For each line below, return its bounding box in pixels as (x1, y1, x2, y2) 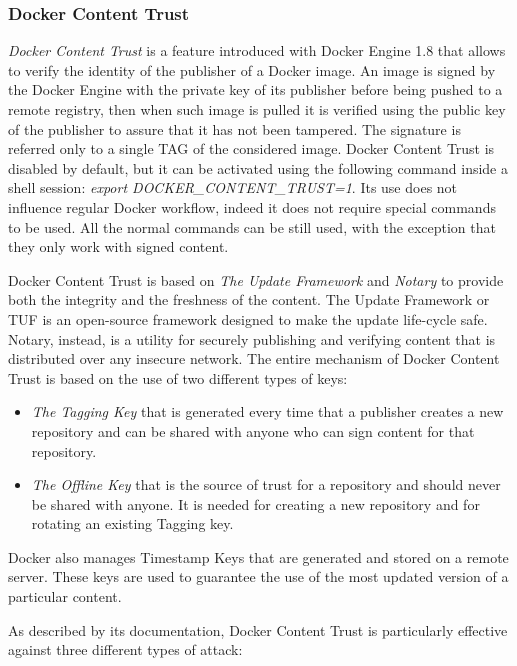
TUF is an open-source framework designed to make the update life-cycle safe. (8, 308, 488, 329)
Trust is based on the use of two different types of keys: (8, 367, 348, 388)
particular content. (8, 586, 122, 607)
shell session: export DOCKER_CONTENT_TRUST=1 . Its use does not (8, 177, 458, 198)
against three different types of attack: (8, 639, 243, 660)
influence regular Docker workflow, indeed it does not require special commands (8, 196, 496, 217)
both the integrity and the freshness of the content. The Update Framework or (8, 289, 490, 310)
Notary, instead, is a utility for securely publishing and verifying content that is (8, 328, 496, 349)
